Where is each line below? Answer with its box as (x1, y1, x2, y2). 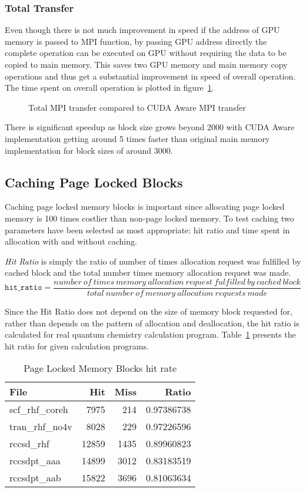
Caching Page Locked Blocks (5, 173, 183, 191)
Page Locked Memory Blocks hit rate (24, 361, 177, 375)
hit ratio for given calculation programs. (5, 339, 149, 352)
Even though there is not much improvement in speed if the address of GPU (5, 24, 280, 36)
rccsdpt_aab (9, 471, 61, 485)
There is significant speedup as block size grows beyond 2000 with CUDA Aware (5, 121, 295, 133)
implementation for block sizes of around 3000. (5, 144, 173, 156)
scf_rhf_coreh (9, 402, 68, 417)
